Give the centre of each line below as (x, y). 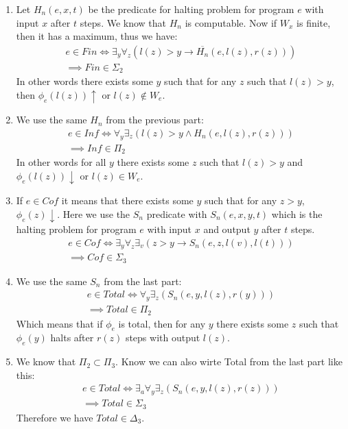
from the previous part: (155, 120)
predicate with (177, 213)
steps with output (163, 338)
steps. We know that (123, 22)
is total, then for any (162, 323)
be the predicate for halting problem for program (191, 9)
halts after (72, 338)
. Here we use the (94, 213)
